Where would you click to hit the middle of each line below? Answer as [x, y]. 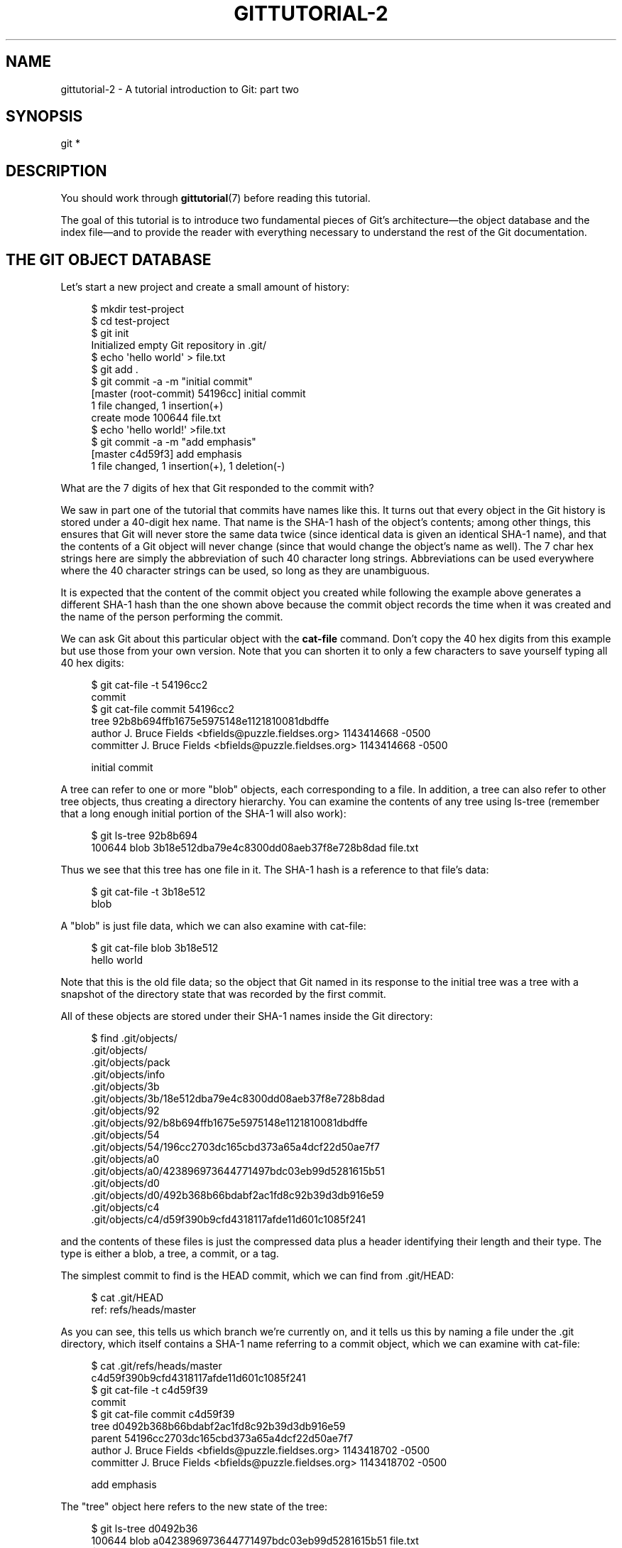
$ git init [110, 333]
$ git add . [115, 370]
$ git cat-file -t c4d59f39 [149, 1390]
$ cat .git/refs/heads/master [157, 1366]
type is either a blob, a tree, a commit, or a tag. [170, 1254]
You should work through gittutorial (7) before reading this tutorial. [215, 198]
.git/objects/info [128, 1075]
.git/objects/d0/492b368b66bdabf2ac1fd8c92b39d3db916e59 [238, 1195]
